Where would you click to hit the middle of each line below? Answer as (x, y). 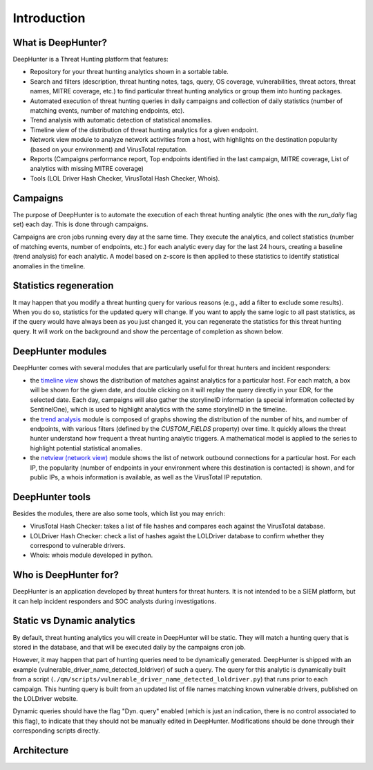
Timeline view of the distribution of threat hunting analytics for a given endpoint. (144, 130)
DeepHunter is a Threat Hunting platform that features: (90, 59)
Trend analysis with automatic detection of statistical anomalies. (121, 120)
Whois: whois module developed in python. (92, 555)
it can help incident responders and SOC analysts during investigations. (115, 601)
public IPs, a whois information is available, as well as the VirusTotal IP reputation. (146, 477)
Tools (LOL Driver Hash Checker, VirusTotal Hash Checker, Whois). (125, 178)
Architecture (41, 750)
